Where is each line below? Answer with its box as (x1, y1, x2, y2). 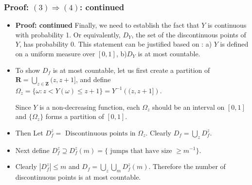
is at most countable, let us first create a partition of (53, 65, 210, 75)
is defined (220, 39, 249, 49)
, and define (75, 74, 111, 84)
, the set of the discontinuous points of (131, 29, 246, 39)
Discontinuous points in (65, 130, 136, 137)
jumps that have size (110, 147, 172, 154)
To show (15, 65, 40, 75)
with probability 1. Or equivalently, (15, 29, 121, 39)
